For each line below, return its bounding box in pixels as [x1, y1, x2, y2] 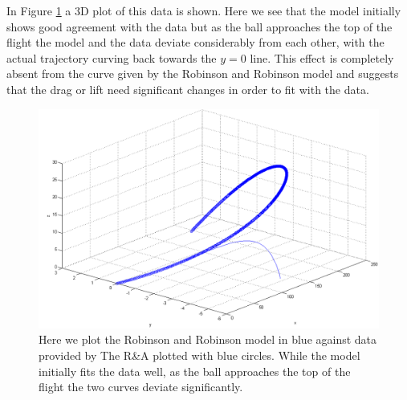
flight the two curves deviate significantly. [39, 378, 243, 395]
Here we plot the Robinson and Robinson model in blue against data [39, 331, 377, 348]
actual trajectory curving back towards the [6, 49, 217, 66]
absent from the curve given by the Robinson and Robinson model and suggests [6, 65, 399, 82]
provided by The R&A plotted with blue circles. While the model [39, 347, 360, 364]
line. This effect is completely [250, 49, 394, 66]
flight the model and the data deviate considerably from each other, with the [6, 34, 385, 51]
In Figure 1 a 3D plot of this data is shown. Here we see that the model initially [6, 2, 401, 18]
